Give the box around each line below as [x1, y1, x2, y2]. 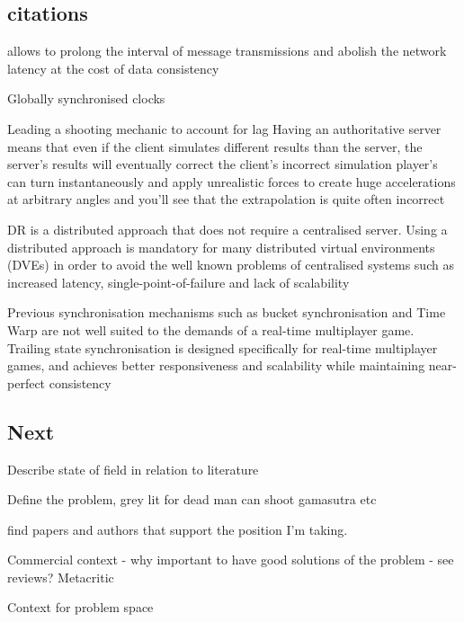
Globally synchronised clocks [7, 89, 165, 108]
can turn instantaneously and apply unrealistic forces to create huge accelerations [7, 172, 456, 191]
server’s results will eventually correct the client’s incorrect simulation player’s [7, 155, 438, 173]
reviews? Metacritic [7, 567, 114, 586]
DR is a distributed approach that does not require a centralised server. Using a [7, 219, 448, 238]
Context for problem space [7, 598, 154, 617]
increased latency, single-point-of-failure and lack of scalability [7, 272, 350, 291]
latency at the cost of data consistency [7, 58, 219, 77]
